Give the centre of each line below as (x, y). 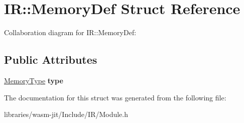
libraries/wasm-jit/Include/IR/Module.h (66, 114)
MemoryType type (34, 80)
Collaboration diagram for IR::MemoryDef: (70, 32)
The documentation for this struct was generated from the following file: (115, 97)
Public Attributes (51, 59)
